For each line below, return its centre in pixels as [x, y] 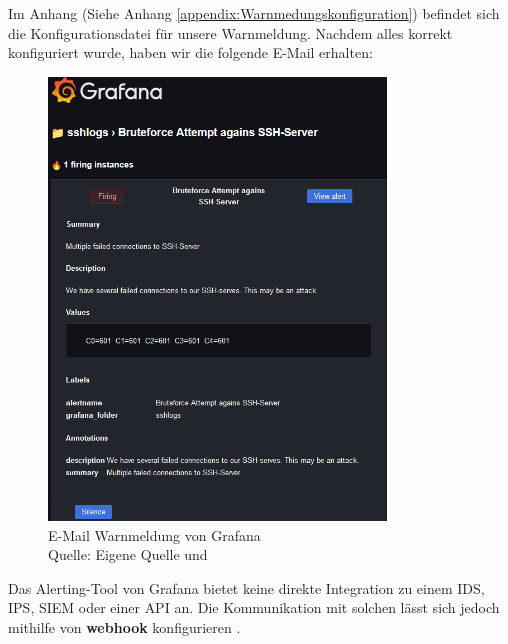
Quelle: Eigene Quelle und [128, 554]
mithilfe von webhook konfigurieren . [124, 626]
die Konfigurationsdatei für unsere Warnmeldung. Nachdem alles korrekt [230, 32]
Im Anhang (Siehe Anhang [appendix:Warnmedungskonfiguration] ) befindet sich [254, 13]
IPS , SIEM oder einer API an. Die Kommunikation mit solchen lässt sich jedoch [254, 607]
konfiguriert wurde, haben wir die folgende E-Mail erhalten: [190, 52]
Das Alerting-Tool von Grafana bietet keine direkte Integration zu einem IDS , [246, 587]
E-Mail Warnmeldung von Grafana [154, 534]
